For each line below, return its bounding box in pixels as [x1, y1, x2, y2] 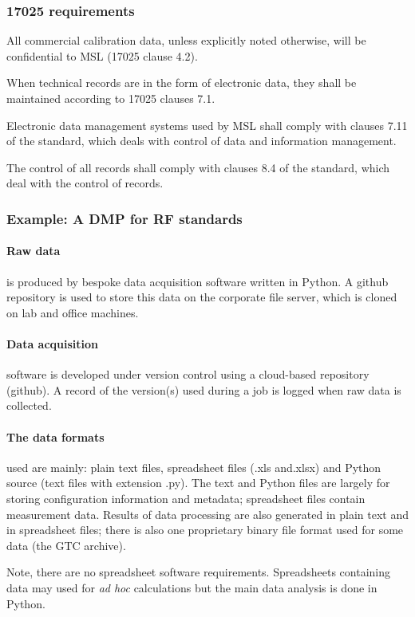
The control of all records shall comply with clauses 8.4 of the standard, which [6, 159, 390, 175]
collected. [6, 397, 52, 414]
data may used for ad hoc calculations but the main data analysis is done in [6, 579, 377, 595]
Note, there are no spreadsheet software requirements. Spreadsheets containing [6, 564, 390, 580]
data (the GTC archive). [6, 536, 126, 553]
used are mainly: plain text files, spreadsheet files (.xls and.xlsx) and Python [6, 458, 381, 475]
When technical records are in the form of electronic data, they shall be [6, 74, 357, 91]
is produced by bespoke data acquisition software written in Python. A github [6, 273, 389, 289]
